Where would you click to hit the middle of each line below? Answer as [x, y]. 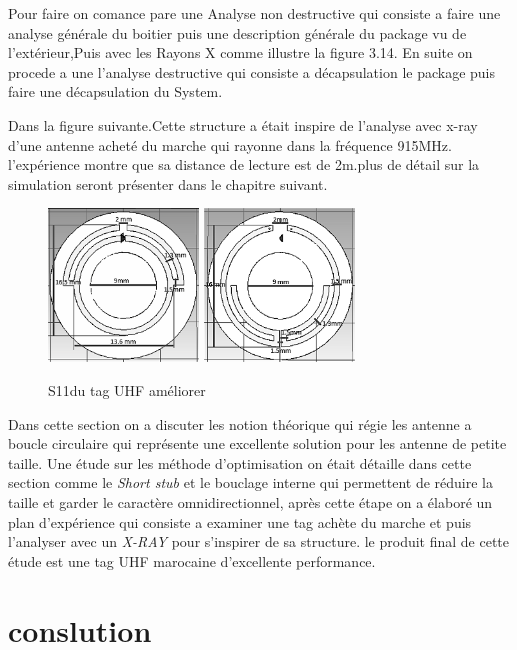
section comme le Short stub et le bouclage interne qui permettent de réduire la [250, 482]
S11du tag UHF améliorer [127, 390]
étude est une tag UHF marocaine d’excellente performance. [192, 560]
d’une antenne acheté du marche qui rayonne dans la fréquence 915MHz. [230, 144]
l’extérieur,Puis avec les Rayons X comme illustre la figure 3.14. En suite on [240, 52]
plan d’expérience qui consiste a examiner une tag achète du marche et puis [240, 521]
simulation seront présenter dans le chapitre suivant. [168, 183]
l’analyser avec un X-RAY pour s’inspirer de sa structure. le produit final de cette [259, 541]
